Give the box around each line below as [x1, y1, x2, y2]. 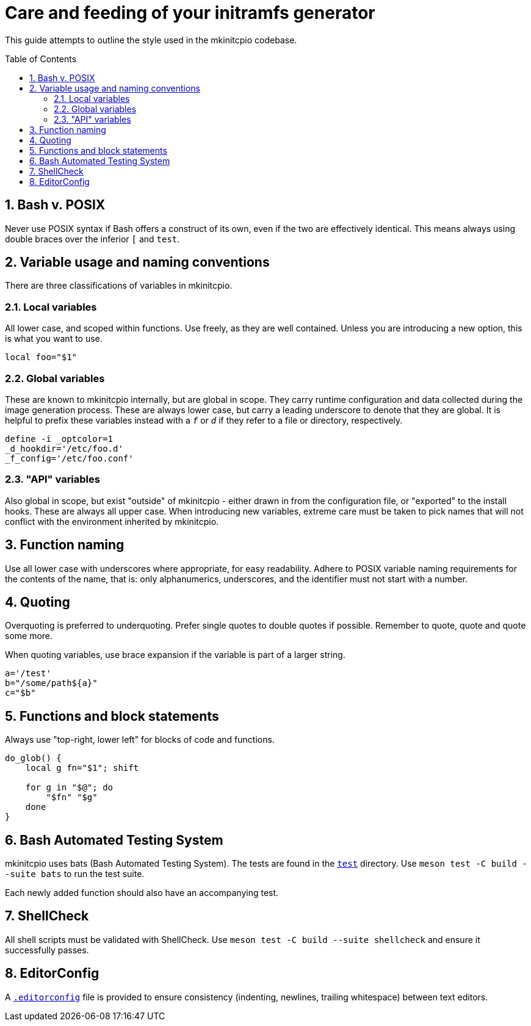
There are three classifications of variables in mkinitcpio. [5, 280, 233, 291]
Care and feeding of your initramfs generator [5, 2, 375, 23]
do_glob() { [5, 753, 62, 764]
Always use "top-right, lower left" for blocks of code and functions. [5, 734, 275, 745]
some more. [5, 630, 53, 641]
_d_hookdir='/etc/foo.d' [5, 443, 123, 453]
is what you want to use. [5, 333, 103, 344]
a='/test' [5, 668, 51, 679]
